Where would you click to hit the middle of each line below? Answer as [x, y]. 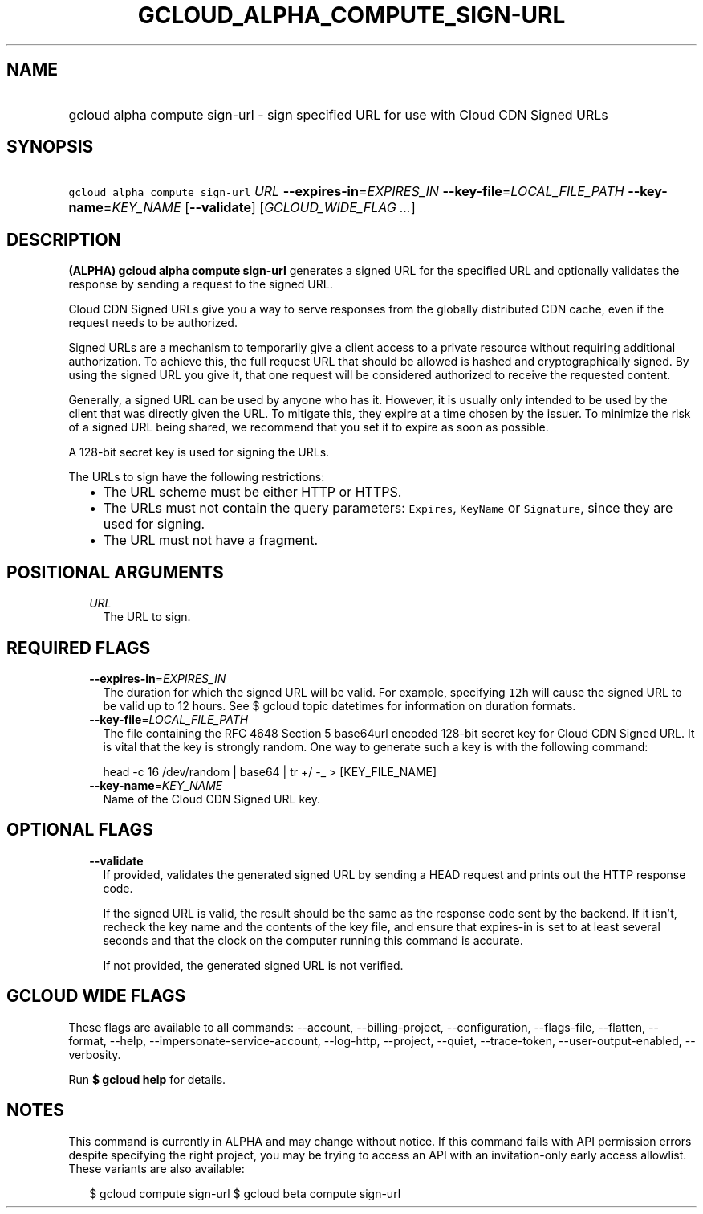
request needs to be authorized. [153, 323]
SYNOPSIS [50, 147]
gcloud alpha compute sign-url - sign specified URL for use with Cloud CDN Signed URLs [338, 114]
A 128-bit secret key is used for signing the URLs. [199, 452]
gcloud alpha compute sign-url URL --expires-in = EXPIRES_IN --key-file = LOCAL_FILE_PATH [346, 192]
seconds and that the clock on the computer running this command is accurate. [313, 940]
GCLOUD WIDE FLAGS [96, 996]
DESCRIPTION [64, 239]
